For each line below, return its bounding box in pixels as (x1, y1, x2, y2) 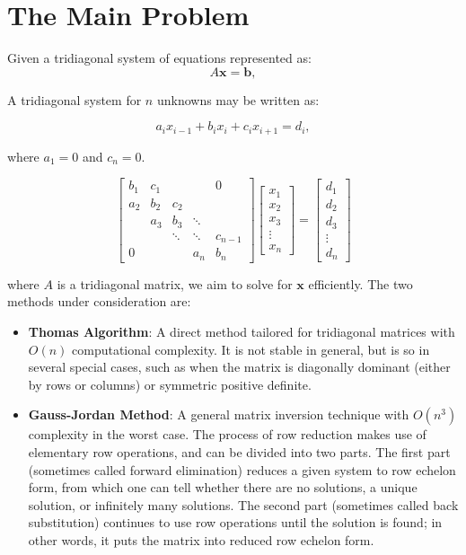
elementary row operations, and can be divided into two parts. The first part (28, 442, 451, 461)
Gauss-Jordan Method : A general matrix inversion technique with (28, 405, 409, 424)
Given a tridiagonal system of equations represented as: (7, 48, 312, 67)
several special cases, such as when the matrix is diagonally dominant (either (28, 357, 451, 376)
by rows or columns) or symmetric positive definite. (28, 374, 312, 393)
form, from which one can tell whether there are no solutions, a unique (28, 478, 418, 497)
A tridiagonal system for (7, 90, 142, 109)
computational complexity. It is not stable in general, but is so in (72, 339, 430, 358)
